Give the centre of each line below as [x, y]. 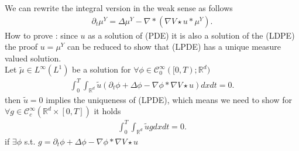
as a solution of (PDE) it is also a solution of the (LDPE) [191, 35]
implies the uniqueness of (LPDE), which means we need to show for [169, 99]
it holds [107, 111]
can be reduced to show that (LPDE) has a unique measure [174, 47]
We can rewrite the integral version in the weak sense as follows [119, 8]
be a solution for [102, 69]
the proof [21, 47]
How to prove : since [41, 35]
